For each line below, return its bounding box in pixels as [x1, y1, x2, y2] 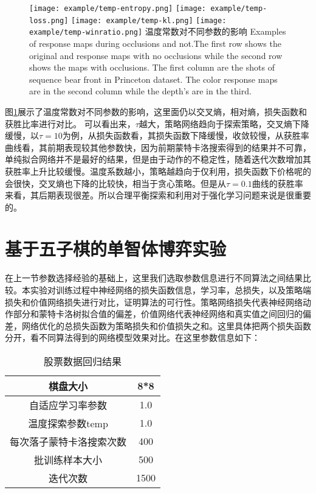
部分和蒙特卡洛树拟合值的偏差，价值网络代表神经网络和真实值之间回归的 [13, 307, 303, 320]
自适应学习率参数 [29, 397, 108, 412]
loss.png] [29, 16, 69, 25]
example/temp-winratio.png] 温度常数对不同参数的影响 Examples [29, 25, 286, 38]
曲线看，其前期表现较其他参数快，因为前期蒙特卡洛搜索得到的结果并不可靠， [5, 141, 311, 153]
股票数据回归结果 [44, 354, 122, 368]
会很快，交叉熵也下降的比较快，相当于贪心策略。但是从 [5, 177, 226, 189]
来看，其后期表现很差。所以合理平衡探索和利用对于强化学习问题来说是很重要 [5, 189, 311, 201]
